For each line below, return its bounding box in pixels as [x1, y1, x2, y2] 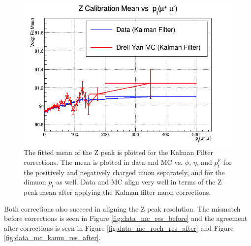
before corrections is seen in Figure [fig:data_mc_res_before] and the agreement [4, 213, 248, 223]
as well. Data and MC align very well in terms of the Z [56, 177, 222, 187]
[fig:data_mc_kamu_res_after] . [4, 232, 101, 243]
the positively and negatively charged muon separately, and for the [24, 167, 225, 177]
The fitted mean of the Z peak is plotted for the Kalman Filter [24, 147, 213, 157]
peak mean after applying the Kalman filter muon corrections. [24, 186, 211, 197]
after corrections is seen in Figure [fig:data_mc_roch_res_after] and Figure [4, 222, 234, 233]
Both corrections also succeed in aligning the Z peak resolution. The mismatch [4, 203, 241, 214]
